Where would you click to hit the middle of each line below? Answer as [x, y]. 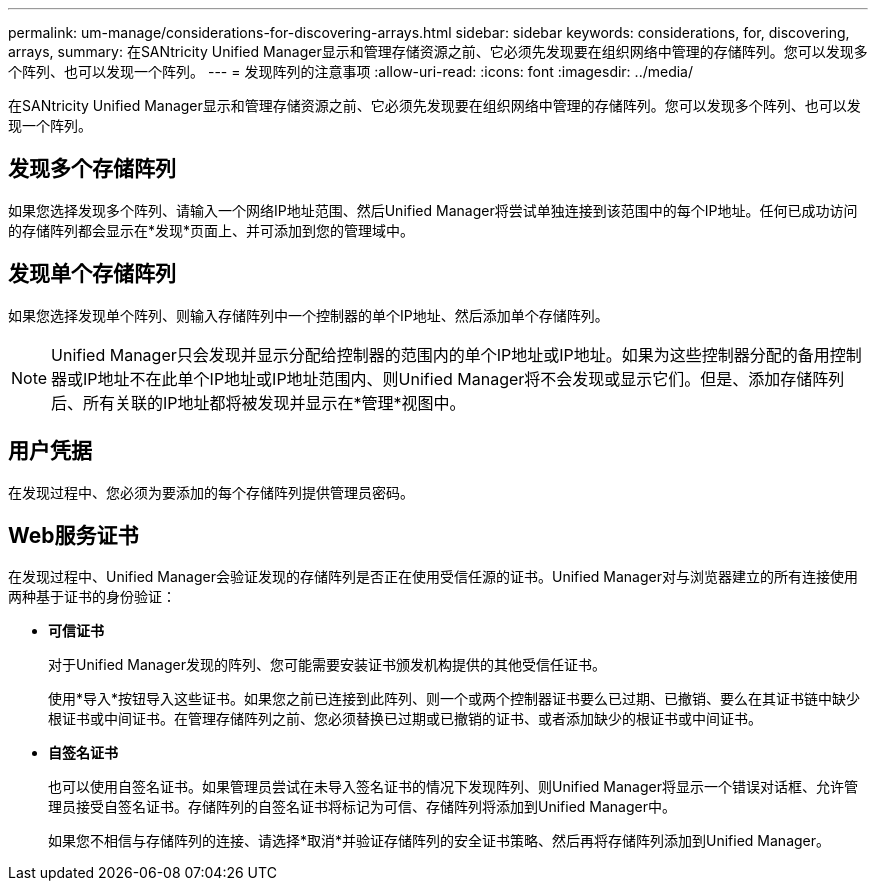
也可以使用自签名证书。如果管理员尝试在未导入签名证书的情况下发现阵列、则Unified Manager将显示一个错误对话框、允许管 [453, 787]
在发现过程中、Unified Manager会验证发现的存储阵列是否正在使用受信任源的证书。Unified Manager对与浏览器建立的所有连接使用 [433, 577]
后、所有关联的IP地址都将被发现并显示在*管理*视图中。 [258, 402]
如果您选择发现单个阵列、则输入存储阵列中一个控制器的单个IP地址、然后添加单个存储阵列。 [308, 315]
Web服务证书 [73, 535]
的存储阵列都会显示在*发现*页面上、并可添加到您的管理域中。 [211, 230]
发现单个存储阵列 [92, 274]
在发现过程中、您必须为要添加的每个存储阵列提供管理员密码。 [211, 492]
